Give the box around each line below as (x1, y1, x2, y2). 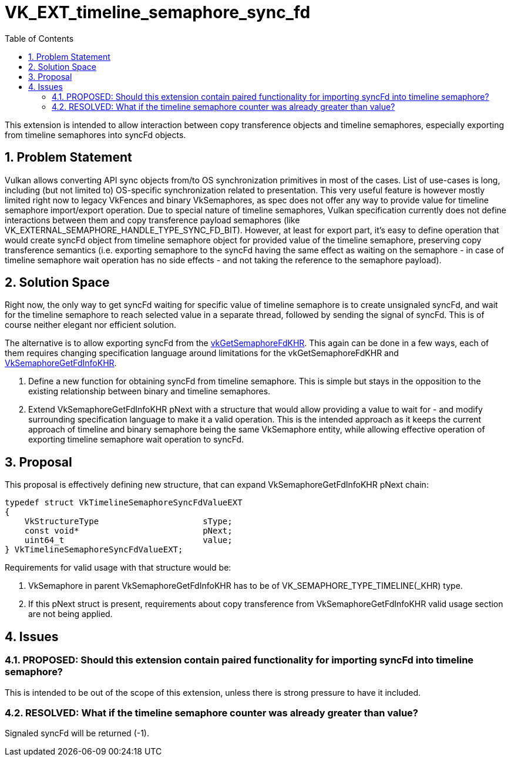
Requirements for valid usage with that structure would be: (5, 562, 231, 573)
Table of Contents (5, 33, 74, 43)
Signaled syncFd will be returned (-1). (5, 728, 150, 739)
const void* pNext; (24, 526, 233, 536)
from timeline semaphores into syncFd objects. (5, 129, 186, 140)
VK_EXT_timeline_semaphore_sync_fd (5, 2, 311, 22)
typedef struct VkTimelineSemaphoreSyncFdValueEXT (5, 498, 243, 508)
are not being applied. (28, 609, 113, 619)
